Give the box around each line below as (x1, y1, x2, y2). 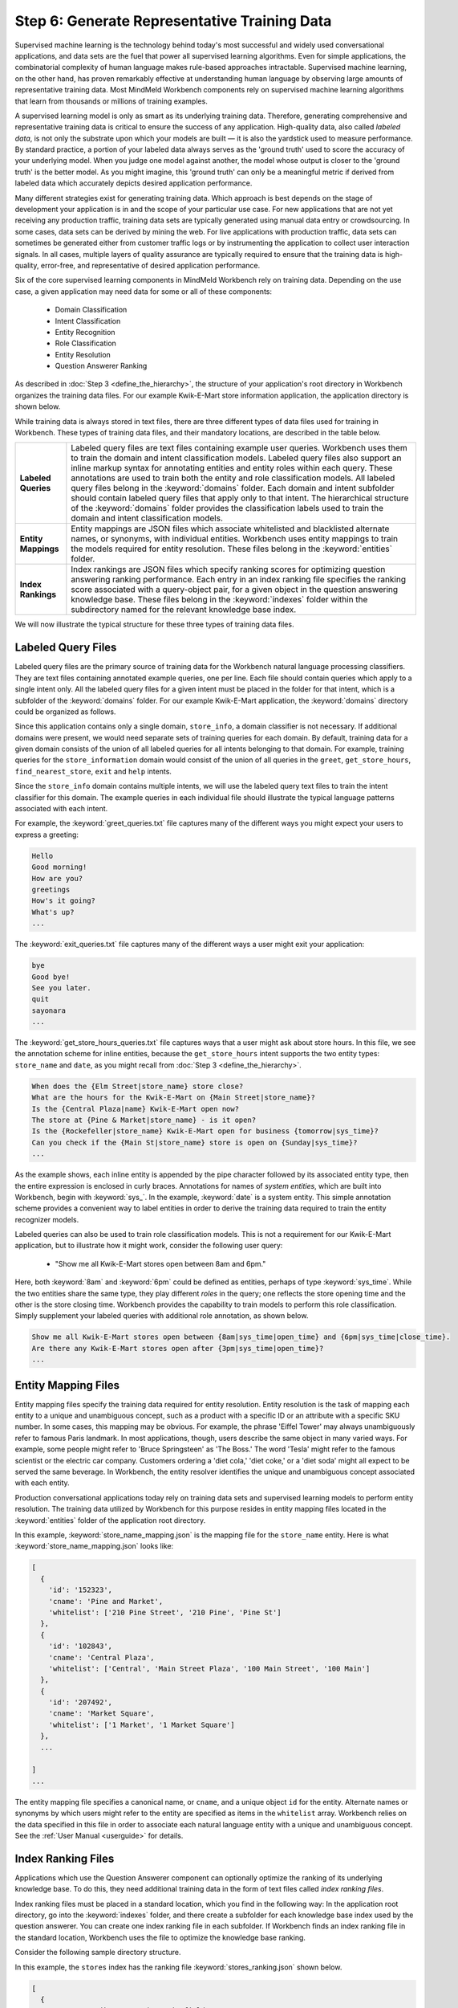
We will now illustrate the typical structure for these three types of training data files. (14, 619, 294, 630)
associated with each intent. (14, 804, 108, 814)
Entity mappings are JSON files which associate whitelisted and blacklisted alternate (71, 523, 390, 534)
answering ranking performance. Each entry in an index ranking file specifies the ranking (71, 574, 407, 586)
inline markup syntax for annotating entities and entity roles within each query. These (71, 463, 393, 474)
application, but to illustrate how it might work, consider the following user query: (14, 1241, 283, 1251)
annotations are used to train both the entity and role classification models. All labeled (71, 472, 395, 484)
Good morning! (31, 863, 87, 871)
